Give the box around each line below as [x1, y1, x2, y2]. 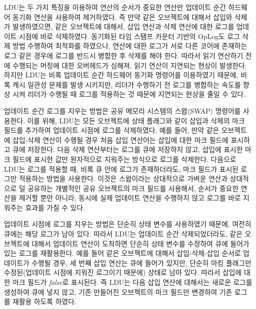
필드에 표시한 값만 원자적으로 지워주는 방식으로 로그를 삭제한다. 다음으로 [12, 154, 236, 164]
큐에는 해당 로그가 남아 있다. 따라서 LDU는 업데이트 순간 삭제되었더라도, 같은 [4, 229, 243, 239]
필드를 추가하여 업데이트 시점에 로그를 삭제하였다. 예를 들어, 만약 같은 [4, 125, 219, 135]
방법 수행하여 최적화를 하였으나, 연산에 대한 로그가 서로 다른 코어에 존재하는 [12, 40, 248, 51]
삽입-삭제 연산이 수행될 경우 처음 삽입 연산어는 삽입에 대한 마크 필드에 [12, 134, 229, 145]
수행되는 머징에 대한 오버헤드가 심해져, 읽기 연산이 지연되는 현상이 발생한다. [12, 60, 247, 70]
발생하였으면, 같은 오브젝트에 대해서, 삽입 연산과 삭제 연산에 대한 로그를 [12, 21, 234, 32]
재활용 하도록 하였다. [12, 296, 76, 307]
